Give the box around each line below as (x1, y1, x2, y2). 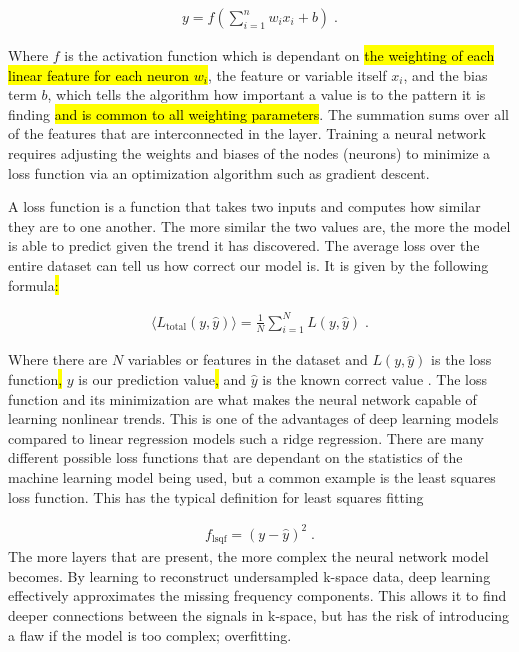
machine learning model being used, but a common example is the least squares (8, 467, 496, 488)
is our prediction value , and (78, 369, 247, 390)
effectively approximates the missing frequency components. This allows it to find (8, 585, 507, 606)
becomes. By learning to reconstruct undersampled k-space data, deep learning (8, 565, 491, 586)
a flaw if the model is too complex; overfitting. (8, 624, 292, 645)
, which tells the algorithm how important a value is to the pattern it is (47, 84, 486, 105)
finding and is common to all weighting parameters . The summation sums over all (8, 103, 509, 124)
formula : (8, 274, 59, 295)
